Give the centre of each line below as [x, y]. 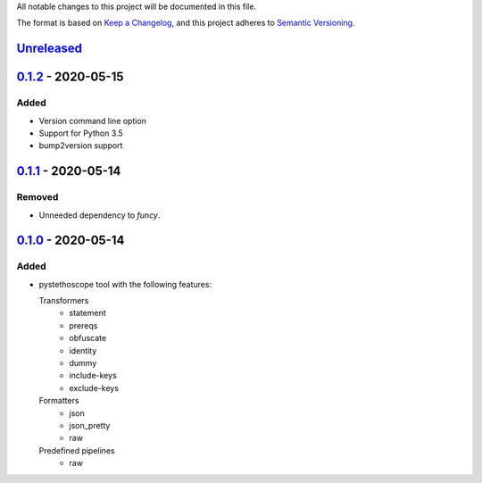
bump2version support [81, 146]
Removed [37, 197]
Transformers [64, 301]
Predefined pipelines [77, 450]
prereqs [83, 325]
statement [87, 313]
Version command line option [93, 121]
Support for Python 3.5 [81, 133]
